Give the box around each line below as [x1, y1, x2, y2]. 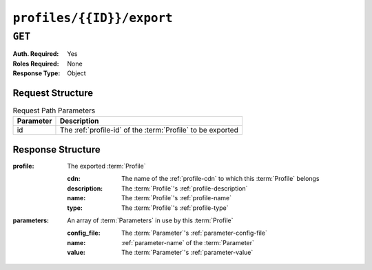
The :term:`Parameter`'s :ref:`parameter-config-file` [121, 229, 268, 238]
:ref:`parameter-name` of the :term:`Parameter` [121, 238, 255, 247]
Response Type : [12, 69, 61, 77]
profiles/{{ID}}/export [12, 10, 173, 26]
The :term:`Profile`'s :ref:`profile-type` [121, 204, 229, 212]
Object [67, 69, 86, 77]
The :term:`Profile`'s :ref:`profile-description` [121, 184, 248, 193]
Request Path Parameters [12, 106, 96, 115]
